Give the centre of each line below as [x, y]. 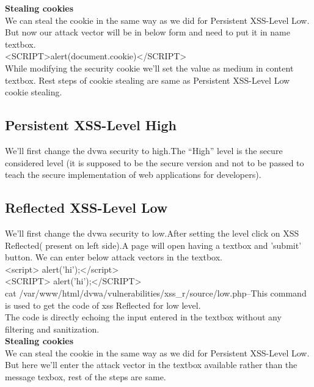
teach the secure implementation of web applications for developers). [133, 175]
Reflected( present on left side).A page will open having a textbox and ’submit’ [153, 245]
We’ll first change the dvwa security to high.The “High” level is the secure [144, 150]
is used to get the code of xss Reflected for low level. [103, 305]
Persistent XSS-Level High [91, 125]
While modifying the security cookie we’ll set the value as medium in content [149, 68]
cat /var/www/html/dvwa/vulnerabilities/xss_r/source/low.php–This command [156, 293]
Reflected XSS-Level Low [86, 208]
